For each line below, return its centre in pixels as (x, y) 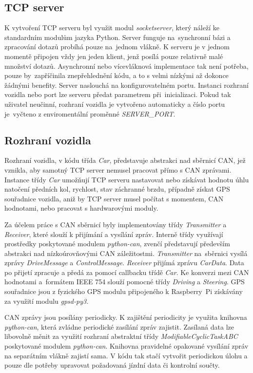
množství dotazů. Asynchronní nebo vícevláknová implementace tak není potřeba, (126, 66)
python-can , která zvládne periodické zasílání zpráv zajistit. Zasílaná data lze (119, 326)
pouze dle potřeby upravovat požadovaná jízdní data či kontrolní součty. (112, 365)
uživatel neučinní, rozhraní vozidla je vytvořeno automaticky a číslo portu (115, 104)
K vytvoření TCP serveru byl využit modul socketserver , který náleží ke (112, 28)
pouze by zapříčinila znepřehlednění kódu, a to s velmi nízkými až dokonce (117, 75)
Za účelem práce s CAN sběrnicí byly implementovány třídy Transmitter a (116, 224)
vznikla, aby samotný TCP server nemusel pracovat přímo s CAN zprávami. (118, 169)
